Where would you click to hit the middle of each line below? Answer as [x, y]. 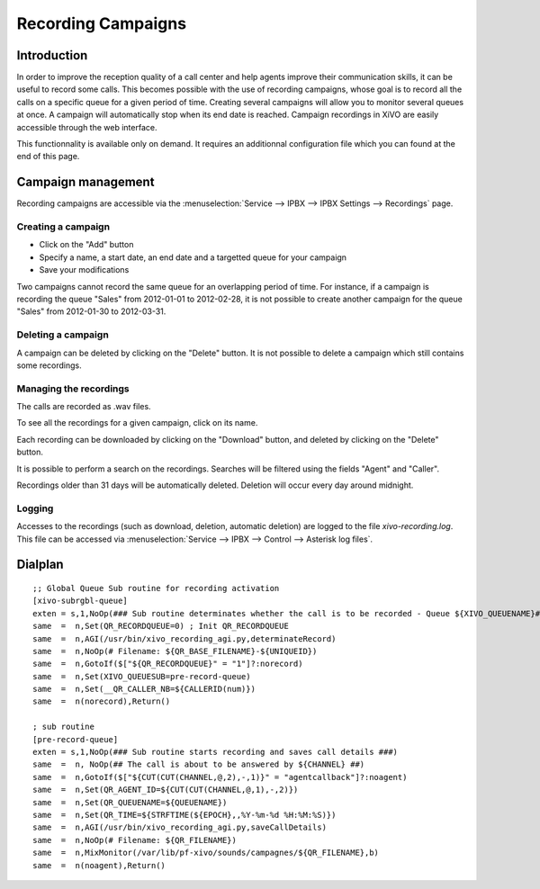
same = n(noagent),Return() [99, 865]
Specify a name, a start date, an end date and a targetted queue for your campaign [193, 257]
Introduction [52, 55]
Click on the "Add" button [86, 245]
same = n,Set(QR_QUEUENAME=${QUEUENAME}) [130, 802]
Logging [35, 508]
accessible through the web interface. [87, 127]
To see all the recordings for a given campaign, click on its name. [137, 423]
